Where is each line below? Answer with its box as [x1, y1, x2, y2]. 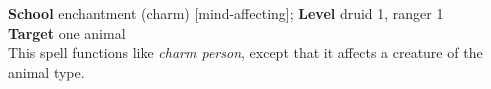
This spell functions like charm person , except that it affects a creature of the [8, 42, 483, 63]
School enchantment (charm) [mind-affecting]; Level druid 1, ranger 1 [8, 3, 444, 23]
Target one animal [8, 22, 126, 43]
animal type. [8, 61, 85, 82]
